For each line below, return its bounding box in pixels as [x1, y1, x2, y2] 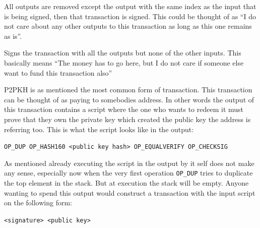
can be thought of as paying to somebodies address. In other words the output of [4, 94, 254, 104]
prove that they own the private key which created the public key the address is [4, 113, 251, 124]
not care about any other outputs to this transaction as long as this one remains [4, 21, 252, 31]
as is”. [4, 30, 22, 41]
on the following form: [4, 197, 73, 208]
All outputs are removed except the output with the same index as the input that [4, 1, 256, 11]
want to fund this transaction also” [4, 67, 112, 78]
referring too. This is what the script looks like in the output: [4, 124, 194, 134]
